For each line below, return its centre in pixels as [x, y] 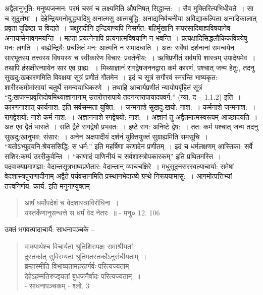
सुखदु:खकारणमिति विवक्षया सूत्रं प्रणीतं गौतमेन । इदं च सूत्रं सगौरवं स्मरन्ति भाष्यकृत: [111, 77]
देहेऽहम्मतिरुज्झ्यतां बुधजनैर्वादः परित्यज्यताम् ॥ [82, 276]
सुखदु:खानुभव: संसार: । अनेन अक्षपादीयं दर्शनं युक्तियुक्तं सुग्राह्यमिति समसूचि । [106, 136]
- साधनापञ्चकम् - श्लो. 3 [57, 286]
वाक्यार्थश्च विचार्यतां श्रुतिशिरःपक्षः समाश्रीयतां [79, 246]
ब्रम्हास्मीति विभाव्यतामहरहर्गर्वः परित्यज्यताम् [77, 266]
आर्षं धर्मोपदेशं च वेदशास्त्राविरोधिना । [72, 203]
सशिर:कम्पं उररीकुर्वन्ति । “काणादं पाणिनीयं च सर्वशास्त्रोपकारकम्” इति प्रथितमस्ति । [113, 156]
